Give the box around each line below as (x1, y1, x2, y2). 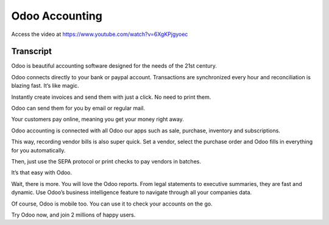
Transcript (11, 46, 52, 57)
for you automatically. (11, 146, 66, 154)
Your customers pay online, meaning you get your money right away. (11, 116, 184, 123)
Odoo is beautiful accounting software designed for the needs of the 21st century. (11, 62, 218, 70)
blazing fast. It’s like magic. (11, 82, 79, 90)
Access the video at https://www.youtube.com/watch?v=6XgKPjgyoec (11, 30, 188, 38)
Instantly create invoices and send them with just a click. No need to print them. (11, 93, 211, 101)
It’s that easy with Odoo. (11, 169, 73, 176)
